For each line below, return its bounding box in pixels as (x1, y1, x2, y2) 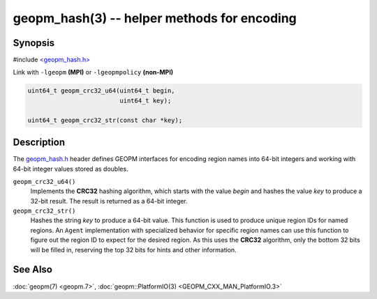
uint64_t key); (119, 96, 172, 105)
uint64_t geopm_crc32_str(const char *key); (27, 116, 183, 124)
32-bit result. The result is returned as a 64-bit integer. (30, 197, 188, 205)
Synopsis (13, 37, 55, 49)
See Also (13, 263, 52, 275)
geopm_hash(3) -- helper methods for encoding (13, 10, 297, 26)
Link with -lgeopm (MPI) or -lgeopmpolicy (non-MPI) (13, 68, 174, 77)
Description (13, 137, 66, 148)
